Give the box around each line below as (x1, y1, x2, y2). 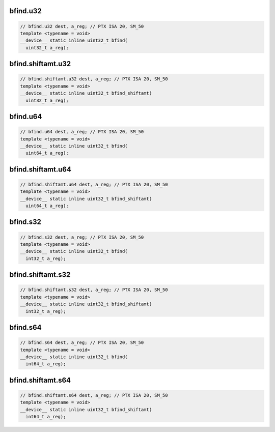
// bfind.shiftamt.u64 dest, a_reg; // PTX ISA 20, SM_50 (20, 181, 168, 187)
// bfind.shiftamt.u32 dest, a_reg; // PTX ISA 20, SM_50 (20, 76, 168, 82)
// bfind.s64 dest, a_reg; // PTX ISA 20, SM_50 (20, 340, 144, 345)
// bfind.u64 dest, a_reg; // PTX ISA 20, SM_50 (20, 129, 144, 135)
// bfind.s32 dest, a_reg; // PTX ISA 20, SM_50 (20, 234, 144, 240)
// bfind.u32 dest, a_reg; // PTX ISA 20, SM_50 (20, 23, 144, 29)
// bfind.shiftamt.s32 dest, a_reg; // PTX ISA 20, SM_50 (20, 287, 168, 293)
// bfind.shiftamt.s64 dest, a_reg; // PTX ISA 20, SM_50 (20, 392, 168, 398)
